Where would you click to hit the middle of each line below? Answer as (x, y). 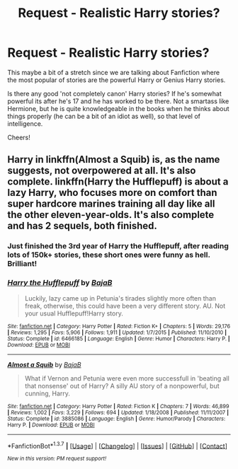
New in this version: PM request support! (57, 459)
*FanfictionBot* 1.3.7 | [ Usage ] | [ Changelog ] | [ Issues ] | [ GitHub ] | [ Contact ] (118, 445)
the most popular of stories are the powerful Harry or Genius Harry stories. (117, 80)
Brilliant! (22, 264)
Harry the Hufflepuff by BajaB (60, 283)
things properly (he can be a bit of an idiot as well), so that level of (104, 116)
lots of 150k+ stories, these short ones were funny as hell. (109, 255)
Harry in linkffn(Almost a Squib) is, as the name (114, 160)
